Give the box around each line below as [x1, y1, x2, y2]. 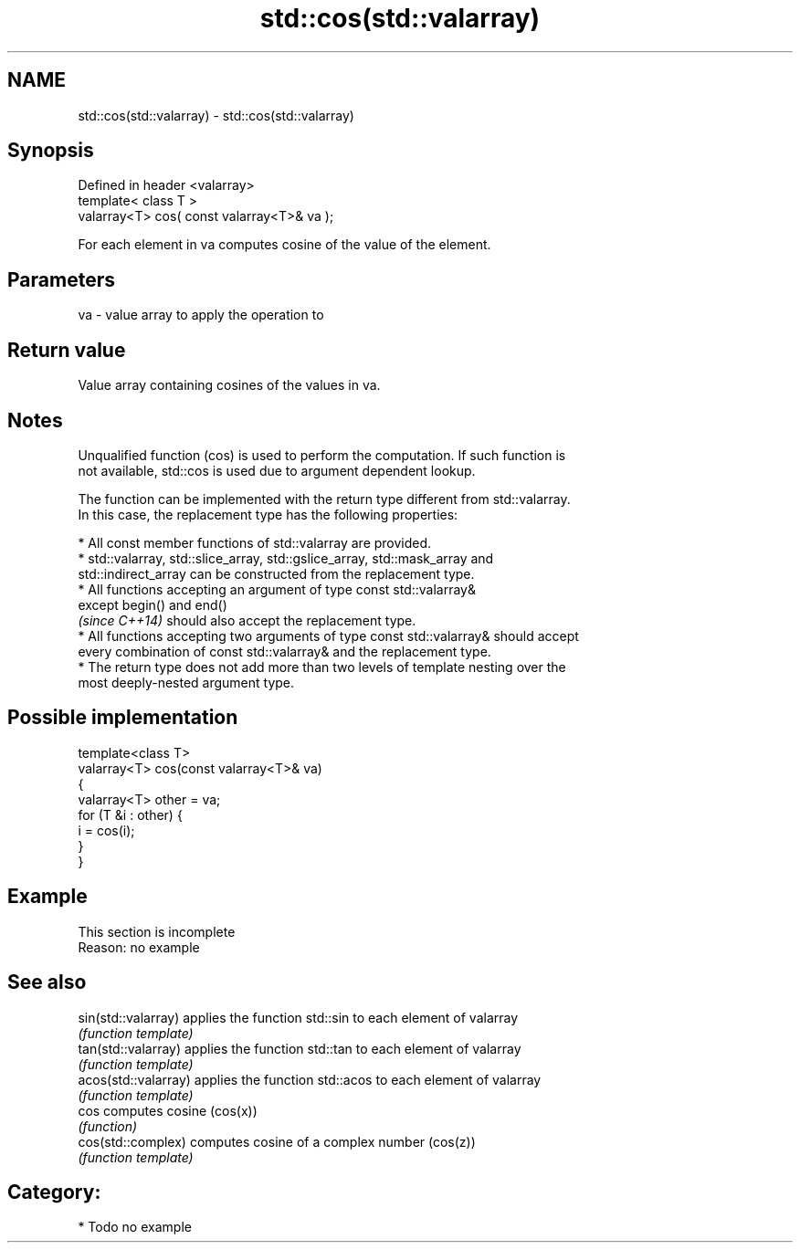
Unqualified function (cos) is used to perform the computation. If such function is [78, 446, 566, 463]
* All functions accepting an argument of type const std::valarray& [78, 581, 476, 597]
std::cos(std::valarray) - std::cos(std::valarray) [78, 107, 354, 123]
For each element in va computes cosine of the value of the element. [78, 236, 491, 253]
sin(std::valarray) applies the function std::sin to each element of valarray [78, 1009, 519, 1025]
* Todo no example [78, 1219, 192, 1235]
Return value [7, 338, 126, 362]
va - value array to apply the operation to [78, 307, 324, 323]
